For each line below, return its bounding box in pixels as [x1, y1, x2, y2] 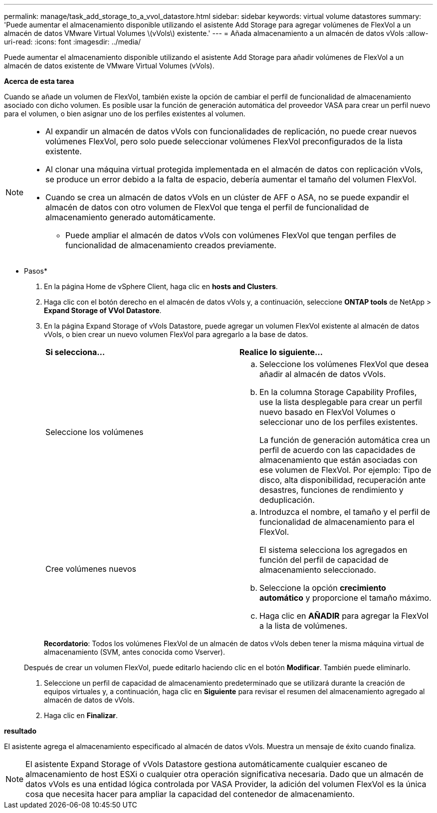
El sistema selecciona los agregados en [259, 545, 408, 555]
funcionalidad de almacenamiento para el [259, 517, 415, 527]
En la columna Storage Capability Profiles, [259, 387, 417, 397]
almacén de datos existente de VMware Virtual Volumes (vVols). [4, 61, 215, 70]
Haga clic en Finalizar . [44, 711, 118, 720]
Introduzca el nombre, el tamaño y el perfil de [259, 507, 431, 517]
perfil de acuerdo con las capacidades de [259, 445, 416, 455]
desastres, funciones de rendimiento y [259, 485, 404, 495]
